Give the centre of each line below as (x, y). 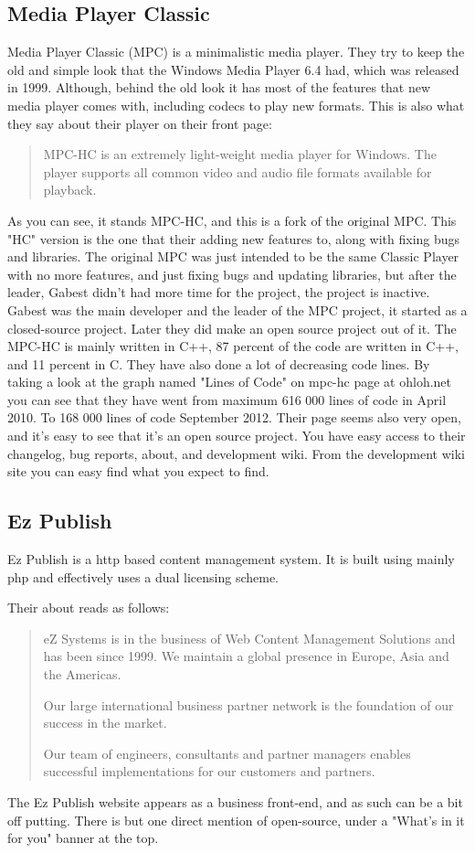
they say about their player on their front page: (140, 123)
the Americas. (82, 674)
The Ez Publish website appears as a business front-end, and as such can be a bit (235, 802)
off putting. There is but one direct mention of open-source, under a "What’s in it (236, 820)
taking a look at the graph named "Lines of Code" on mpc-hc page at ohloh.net (230, 382)
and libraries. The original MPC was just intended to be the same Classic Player (233, 256)
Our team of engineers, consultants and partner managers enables (227, 753)
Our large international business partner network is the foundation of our (248, 704)
